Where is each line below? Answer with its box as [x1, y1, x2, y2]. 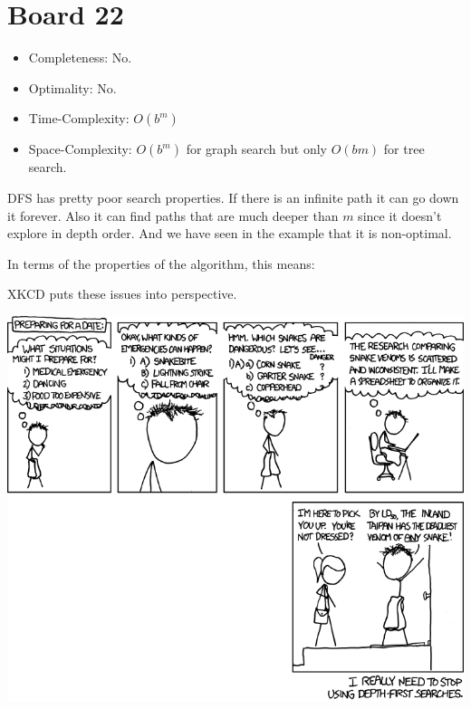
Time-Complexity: [28, 109, 130, 128]
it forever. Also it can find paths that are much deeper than [7, 206, 339, 225]
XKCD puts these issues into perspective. [7, 284, 237, 303]
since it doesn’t [358, 206, 442, 225]
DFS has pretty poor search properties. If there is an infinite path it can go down [7, 187, 459, 206]
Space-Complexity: [28, 139, 132, 158]
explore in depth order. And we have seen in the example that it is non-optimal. [7, 224, 452, 243]
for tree [383, 139, 425, 158]
